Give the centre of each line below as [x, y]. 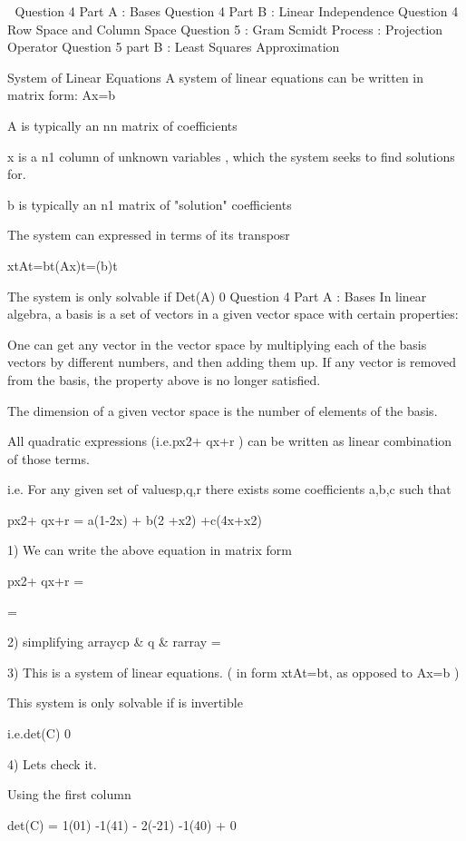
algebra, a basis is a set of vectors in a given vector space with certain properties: [233, 314]
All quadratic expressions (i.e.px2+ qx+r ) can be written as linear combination [230, 441]
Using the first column [69, 794]
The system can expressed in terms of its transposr [149, 235]
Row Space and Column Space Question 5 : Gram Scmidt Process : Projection [225, 29]
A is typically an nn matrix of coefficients [122, 125]
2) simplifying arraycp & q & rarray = [114, 642]
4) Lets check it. [52, 763]
